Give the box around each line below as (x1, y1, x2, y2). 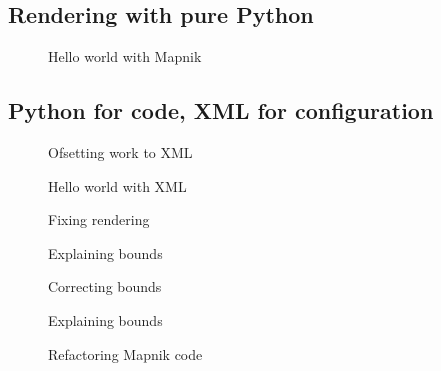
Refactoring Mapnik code (48, 343, 203, 364)
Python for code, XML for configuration (8, 95, 434, 126)
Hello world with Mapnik (48, 46, 202, 67)
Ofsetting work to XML (48, 142, 193, 162)
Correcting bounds (48, 276, 162, 297)
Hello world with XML (48, 175, 187, 196)
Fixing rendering (48, 209, 150, 230)
